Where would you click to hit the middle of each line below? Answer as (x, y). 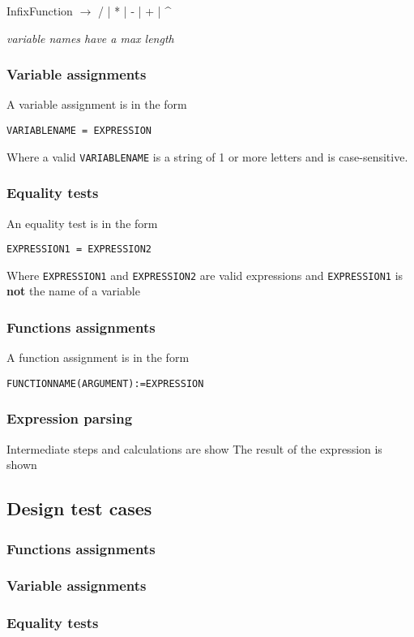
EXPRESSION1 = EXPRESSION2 (79, 250)
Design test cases (79, 508)
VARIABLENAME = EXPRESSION (79, 131)
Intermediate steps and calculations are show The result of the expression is (194, 448)
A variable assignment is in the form (97, 104)
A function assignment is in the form (98, 357)
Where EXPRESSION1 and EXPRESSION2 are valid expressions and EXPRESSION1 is (205, 275)
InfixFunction (40, 11)
